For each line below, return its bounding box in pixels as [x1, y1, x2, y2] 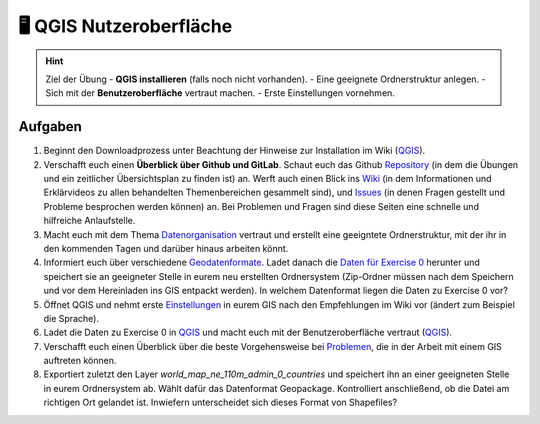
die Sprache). [43, 312, 100, 324]
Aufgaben [18, 118, 82, 135]
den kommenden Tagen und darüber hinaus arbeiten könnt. [43, 242, 289, 254]
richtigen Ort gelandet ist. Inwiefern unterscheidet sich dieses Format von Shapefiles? [43, 396, 398, 409]
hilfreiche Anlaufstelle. [43, 215, 136, 227]
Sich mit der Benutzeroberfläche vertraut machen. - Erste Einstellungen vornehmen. [45, 87, 395, 99]
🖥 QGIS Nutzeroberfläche [18, 15, 233, 37]
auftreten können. [43, 355, 117, 367]
